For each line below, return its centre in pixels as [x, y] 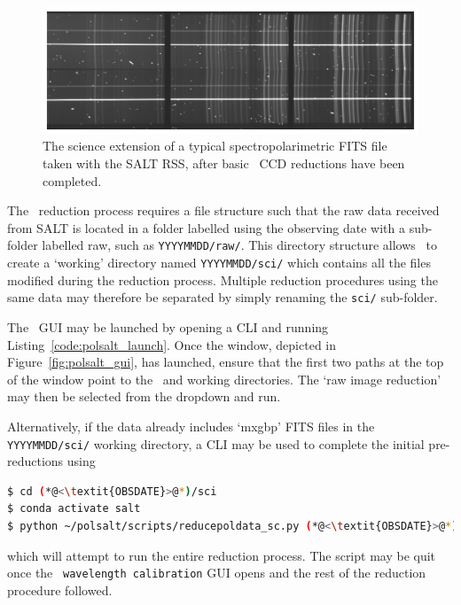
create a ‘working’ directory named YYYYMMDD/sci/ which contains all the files [219, 263]
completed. [72, 180]
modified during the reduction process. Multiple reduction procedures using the [223, 279]
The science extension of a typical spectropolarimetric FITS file [215, 146]
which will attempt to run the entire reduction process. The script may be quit [222, 555]
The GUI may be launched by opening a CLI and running [168, 326]
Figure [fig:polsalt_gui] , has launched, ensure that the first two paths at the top [226, 362]
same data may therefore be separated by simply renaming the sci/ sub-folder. [223, 297]
